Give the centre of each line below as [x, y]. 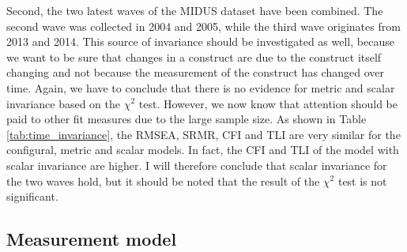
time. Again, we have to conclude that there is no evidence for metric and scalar [201, 87]
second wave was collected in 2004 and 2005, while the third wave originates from [203, 26]
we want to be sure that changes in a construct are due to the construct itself [194, 56]
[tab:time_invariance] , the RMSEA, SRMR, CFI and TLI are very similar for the [203, 134]
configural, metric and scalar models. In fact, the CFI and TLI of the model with [203, 150]
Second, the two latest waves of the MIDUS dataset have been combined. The [195, 10]
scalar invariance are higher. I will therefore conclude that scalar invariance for [197, 165]
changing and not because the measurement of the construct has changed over [195, 72]
